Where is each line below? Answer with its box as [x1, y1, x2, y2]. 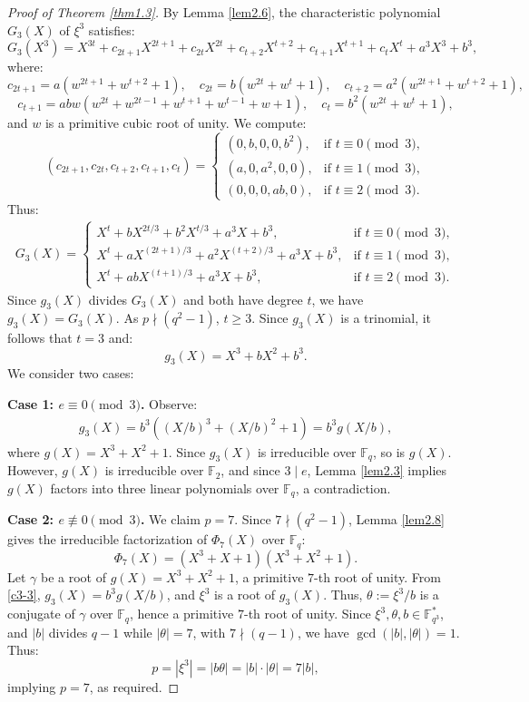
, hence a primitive [129, 604, 234, 623]
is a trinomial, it [340, 308, 432, 327]
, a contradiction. [295, 478, 391, 497]
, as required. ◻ [89, 677, 180, 696]
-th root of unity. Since [244, 604, 371, 623]
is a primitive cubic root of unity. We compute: [44, 112, 307, 132]
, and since [220, 461, 280, 480]
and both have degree [183, 289, 303, 308]
